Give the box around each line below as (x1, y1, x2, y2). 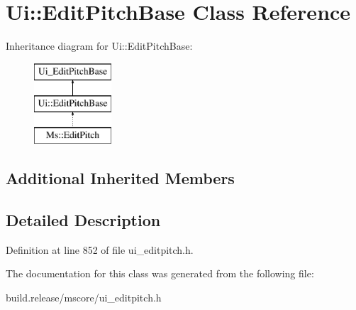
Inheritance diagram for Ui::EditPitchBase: (6, 38, 193, 53)
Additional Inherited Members (6, 167, 235, 189)
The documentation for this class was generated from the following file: (6, 266, 314, 281)
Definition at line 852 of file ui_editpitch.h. (6, 242, 194, 257)
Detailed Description (6, 208, 161, 230)
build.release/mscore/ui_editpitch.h (6, 289, 162, 304)
